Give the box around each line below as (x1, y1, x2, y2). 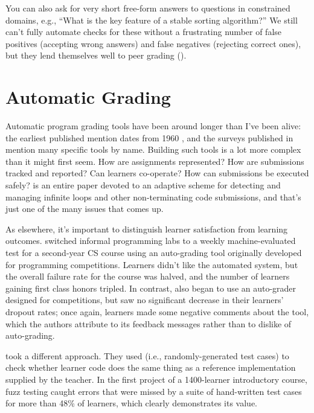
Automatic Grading (5, 85, 171, 109)
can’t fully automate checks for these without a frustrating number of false (5, 25, 282, 38)
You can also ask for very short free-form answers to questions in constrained (5, 2, 290, 14)
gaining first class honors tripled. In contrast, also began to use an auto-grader (5, 281, 296, 294)
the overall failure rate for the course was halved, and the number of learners (5, 270, 290, 283)
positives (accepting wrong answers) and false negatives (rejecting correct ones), (5, 37, 301, 50)
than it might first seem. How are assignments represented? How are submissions (5, 155, 304, 167)
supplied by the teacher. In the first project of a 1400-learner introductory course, (5, 373, 307, 385)
